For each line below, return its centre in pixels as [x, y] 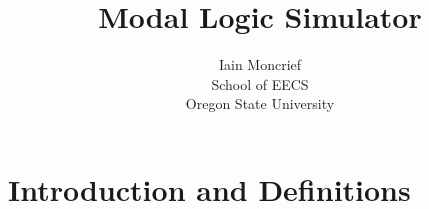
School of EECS [260, 83]
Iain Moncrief [260, 64]
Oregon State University [260, 103]
